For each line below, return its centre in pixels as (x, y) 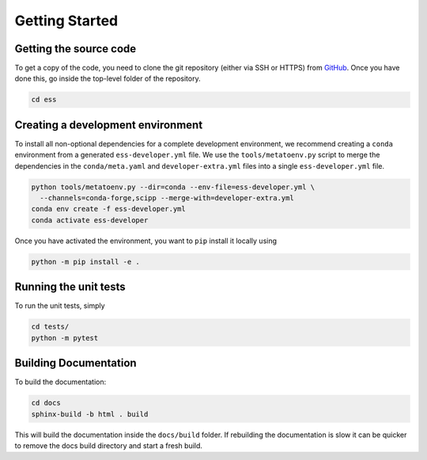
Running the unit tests (70, 287)
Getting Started (66, 21)
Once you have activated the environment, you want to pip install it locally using (145, 241)
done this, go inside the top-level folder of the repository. (108, 78)
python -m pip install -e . (85, 262)
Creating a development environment (109, 125)
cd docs (46, 403)
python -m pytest (65, 338)
